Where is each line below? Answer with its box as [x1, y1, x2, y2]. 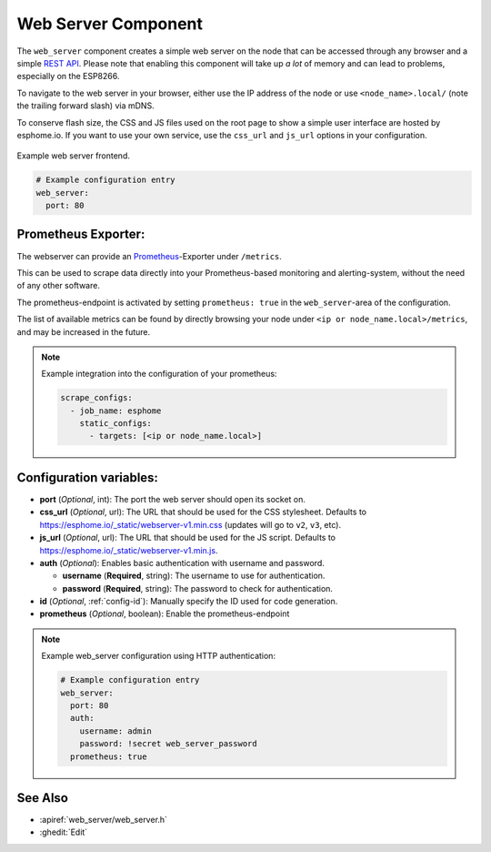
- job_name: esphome [69, 405, 162, 416]
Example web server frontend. [16, 150, 131, 161]
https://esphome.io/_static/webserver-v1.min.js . [39, 544, 218, 555]
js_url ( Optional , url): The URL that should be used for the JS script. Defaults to [39, 532, 336, 543]
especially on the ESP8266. [16, 71, 120, 82]
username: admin [79, 725, 152, 736]
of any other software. [16, 280, 100, 291]
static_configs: [79, 419, 152, 429]
